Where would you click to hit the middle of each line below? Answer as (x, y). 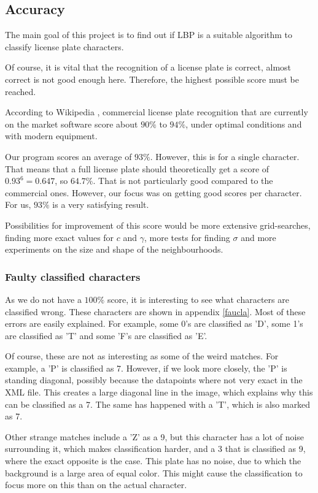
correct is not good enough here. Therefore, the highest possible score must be (152, 79)
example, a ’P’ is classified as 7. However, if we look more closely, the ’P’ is (146, 368)
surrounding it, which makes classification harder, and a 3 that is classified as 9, (155, 449)
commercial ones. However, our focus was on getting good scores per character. (153, 192)
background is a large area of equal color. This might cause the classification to (154, 472)
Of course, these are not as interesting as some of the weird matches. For (142, 356)
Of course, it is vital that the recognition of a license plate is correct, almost (148, 67)
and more (258, 237)
